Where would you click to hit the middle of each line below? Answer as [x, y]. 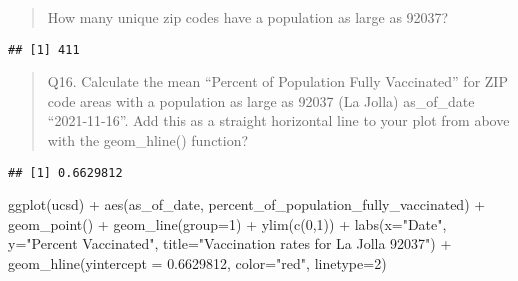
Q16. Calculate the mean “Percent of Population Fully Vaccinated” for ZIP [277, 81]
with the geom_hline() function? [148, 140]
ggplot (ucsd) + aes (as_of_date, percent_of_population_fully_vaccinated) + [247, 204]
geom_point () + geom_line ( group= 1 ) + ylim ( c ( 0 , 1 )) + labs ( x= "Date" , [227, 223]
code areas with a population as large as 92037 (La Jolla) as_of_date [261, 100]
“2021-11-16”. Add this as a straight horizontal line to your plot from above [278, 120]
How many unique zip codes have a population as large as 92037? [248, 17]
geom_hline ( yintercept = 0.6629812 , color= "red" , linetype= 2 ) [197, 263]
